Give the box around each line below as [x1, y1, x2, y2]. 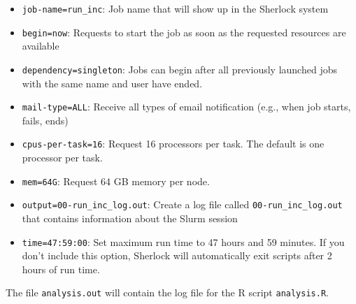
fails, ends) [22, 113, 69, 127]
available [22, 38, 59, 53]
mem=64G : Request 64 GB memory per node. [22, 173, 210, 188]
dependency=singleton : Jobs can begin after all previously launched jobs [22, 61, 337, 76]
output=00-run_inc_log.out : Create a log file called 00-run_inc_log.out [22, 197, 343, 212]
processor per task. [22, 150, 103, 165]
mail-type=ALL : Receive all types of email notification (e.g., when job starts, [22, 99, 351, 114]
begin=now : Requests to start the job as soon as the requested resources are [22, 24, 346, 39]
